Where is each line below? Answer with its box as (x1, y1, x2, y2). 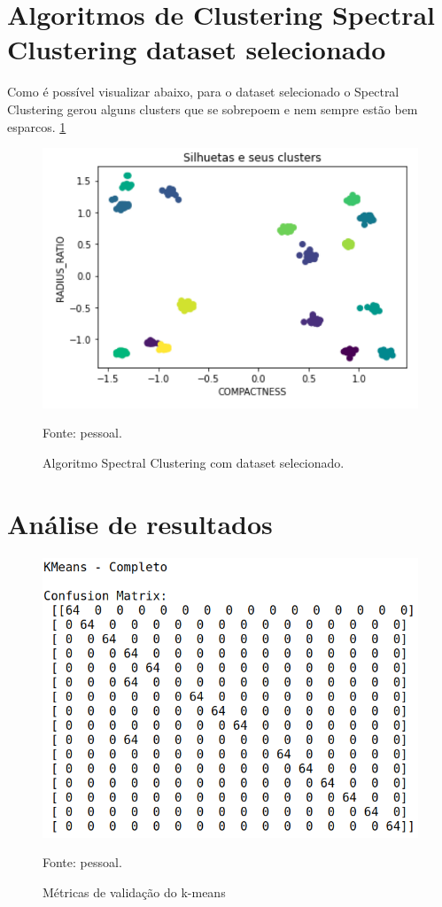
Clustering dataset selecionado (7, 31, 386, 67)
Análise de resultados (7, 505, 273, 541)
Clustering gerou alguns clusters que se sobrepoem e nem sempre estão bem (7, 99, 418, 118)
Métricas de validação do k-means (43, 883, 226, 901)
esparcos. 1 (7, 117, 66, 136)
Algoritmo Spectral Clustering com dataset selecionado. (43, 453, 345, 472)
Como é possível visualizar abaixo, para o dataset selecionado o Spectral (7, 82, 399, 101)
